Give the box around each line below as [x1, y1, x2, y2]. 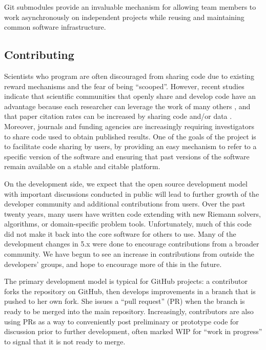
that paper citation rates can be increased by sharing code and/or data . [4, 111, 232, 121]
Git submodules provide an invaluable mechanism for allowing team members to [4, 2, 256, 12]
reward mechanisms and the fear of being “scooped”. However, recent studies [4, 80, 244, 91]
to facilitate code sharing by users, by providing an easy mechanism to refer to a [4, 141, 257, 152]
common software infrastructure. [4, 22, 106, 32]
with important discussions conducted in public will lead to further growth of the [4, 188, 259, 199]
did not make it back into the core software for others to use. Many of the [4, 228, 236, 239]
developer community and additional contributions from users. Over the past [4, 198, 245, 209]
